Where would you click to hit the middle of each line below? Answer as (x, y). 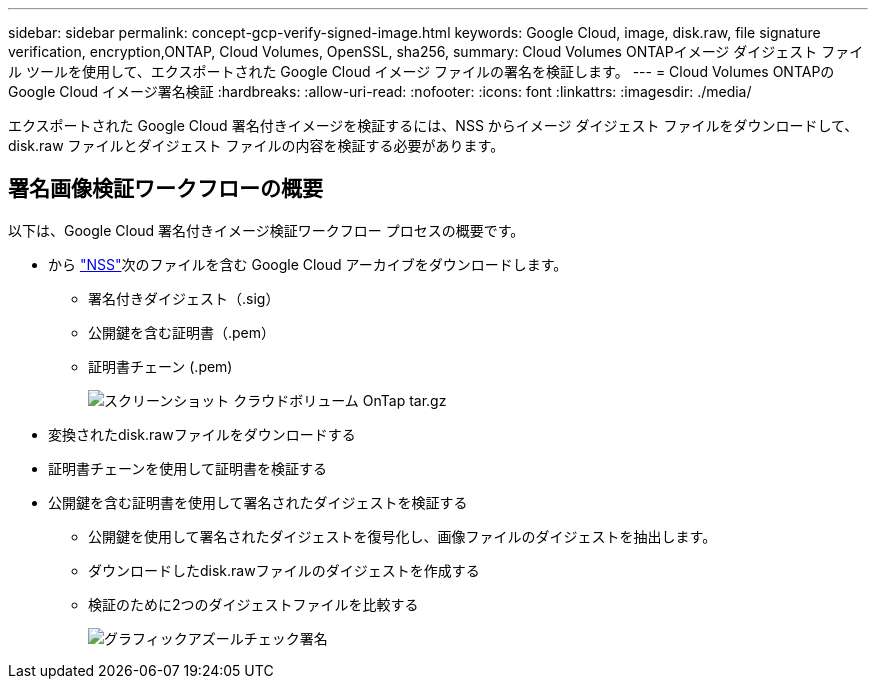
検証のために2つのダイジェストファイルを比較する (253, 604)
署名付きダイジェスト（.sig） (184, 298)
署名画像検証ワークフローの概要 (165, 189)
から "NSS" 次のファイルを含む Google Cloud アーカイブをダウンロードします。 (308, 264)
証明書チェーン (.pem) (160, 366)
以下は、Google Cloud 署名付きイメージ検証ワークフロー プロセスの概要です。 (266, 230)
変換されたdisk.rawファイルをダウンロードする (202, 434)
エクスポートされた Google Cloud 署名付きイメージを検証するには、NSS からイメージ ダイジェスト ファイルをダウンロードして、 (433, 125)
